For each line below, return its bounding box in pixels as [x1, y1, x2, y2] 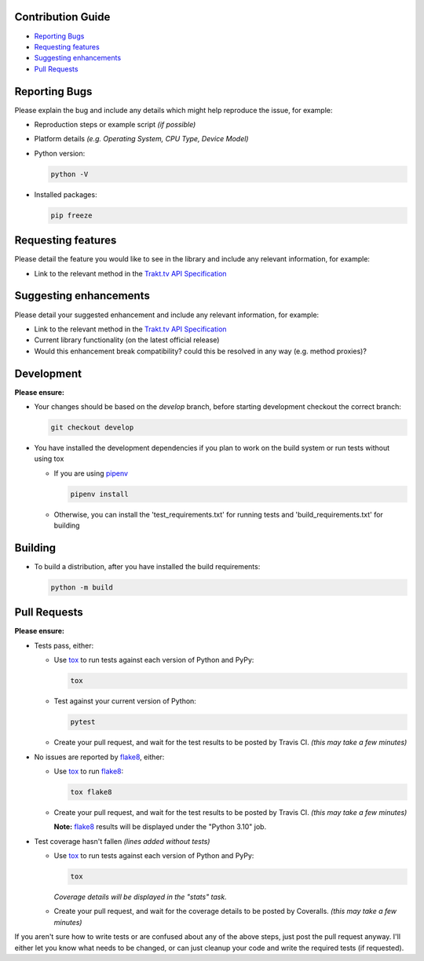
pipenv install [70, 489, 129, 499]
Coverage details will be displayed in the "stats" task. [53, 892, 227, 902]
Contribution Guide [14, 10, 111, 24]
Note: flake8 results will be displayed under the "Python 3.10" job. [53, 822, 267, 831]
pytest [70, 718, 96, 726]
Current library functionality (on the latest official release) [34, 335, 220, 345]
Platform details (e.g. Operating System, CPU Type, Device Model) [34, 134, 249, 144]
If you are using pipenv [53, 468, 129, 478]
